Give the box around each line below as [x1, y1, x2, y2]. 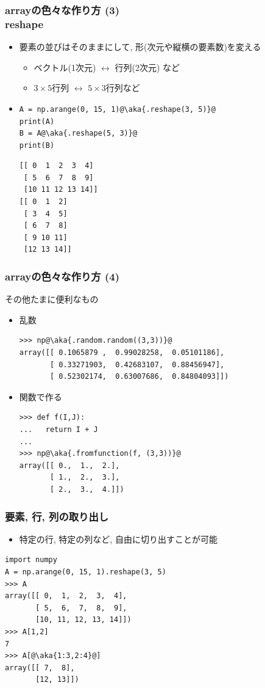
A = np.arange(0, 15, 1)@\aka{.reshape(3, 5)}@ [19, 104, 216, 114]
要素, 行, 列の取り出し [5, 508, 109, 524]
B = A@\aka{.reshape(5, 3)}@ [19, 129, 138, 138]
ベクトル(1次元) [34, 60, 96, 73]
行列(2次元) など [115, 60, 180, 73]
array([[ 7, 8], [5, 663, 75, 672]
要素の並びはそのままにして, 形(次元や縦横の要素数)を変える [19, 40, 261, 53]
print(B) [19, 141, 55, 150]
